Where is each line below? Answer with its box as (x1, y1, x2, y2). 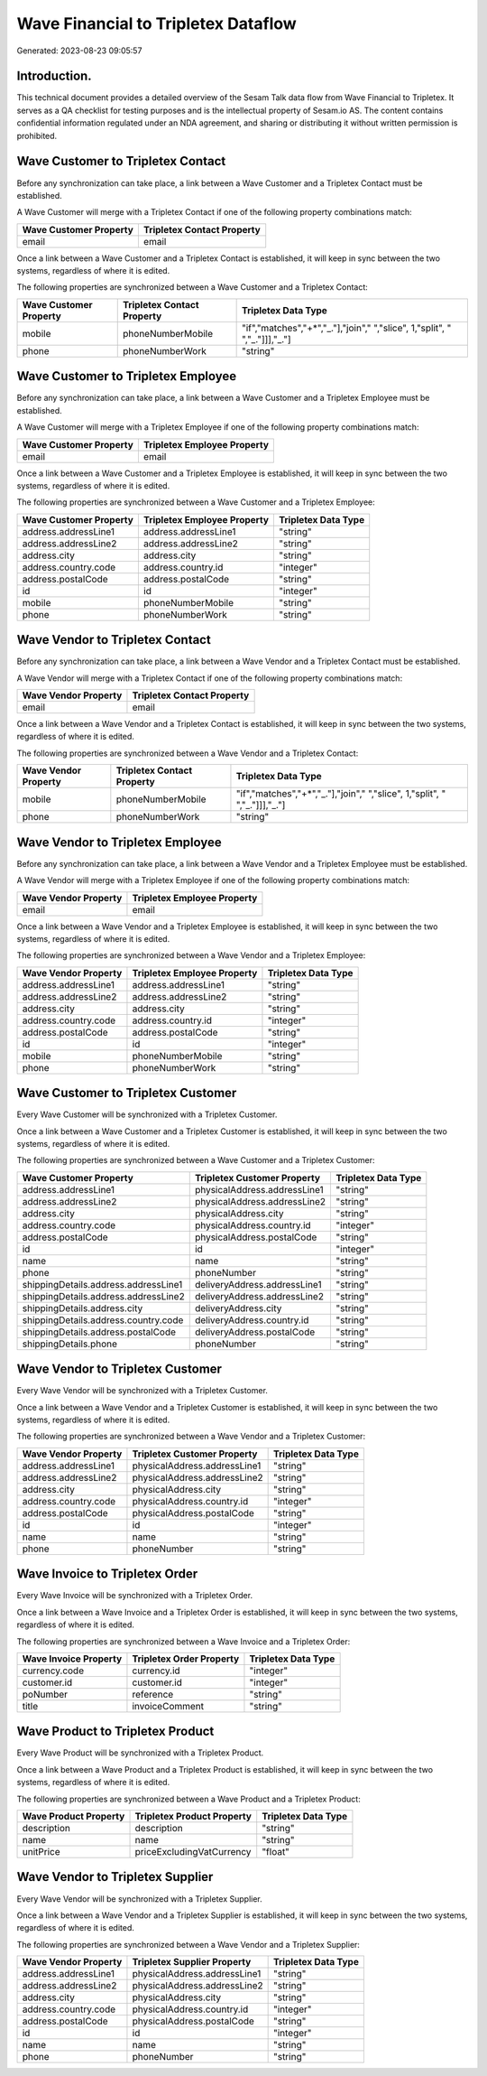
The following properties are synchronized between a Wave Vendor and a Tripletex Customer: (16, 1431, 365, 1442)
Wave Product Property (22, 1810, 125, 1822)
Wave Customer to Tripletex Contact (16, 154, 226, 169)
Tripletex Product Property (134, 1810, 253, 1822)
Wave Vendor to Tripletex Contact (16, 632, 211, 647)
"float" (262, 1845, 290, 1857)
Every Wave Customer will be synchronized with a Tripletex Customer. (16, 1109, 278, 1120)
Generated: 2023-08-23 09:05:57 (16, 45, 142, 56)
